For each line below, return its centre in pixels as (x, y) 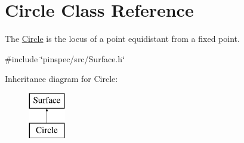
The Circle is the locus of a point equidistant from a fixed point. (122, 39)
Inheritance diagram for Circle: (61, 79)
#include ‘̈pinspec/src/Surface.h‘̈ (65, 58)
